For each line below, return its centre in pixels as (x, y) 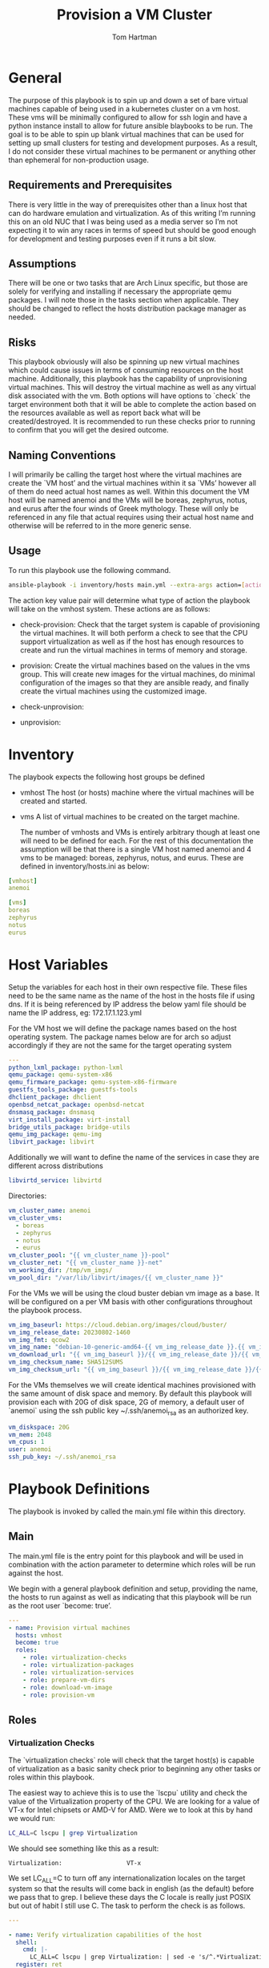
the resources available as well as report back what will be (105, 413)
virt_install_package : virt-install (69, 1120)
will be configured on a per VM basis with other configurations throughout (130, 1301)
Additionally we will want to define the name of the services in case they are (134, 1157)
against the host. (36, 1573)
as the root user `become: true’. (60, 1605)
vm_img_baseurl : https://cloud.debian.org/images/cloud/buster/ (118, 1325)
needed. (22, 317)
